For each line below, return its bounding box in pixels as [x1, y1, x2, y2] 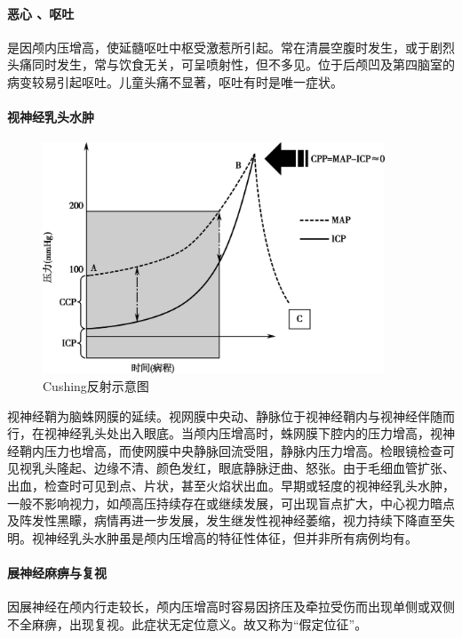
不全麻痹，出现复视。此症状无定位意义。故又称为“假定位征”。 [7, 614, 368, 633]
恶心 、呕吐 [7, 4, 75, 22]
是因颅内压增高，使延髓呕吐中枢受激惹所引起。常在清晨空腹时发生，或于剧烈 [7, 37, 455, 56]
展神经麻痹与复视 [7, 563, 107, 581]
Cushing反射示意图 [43, 376, 149, 395]
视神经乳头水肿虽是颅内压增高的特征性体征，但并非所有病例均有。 [31, 528, 418, 547]
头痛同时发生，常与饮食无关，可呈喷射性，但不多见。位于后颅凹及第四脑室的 [7, 55, 455, 74]
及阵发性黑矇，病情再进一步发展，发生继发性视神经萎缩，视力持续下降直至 [7, 511, 442, 530]
